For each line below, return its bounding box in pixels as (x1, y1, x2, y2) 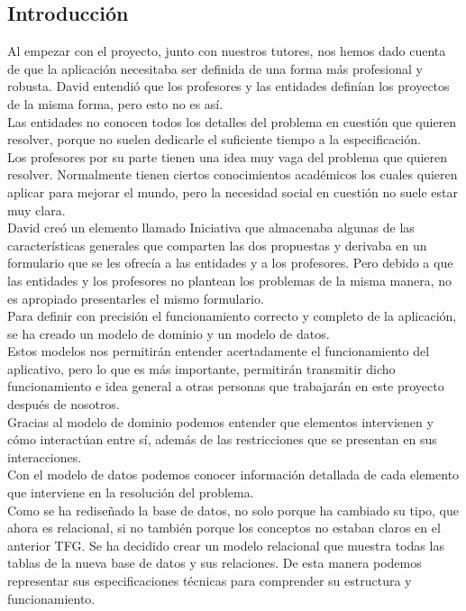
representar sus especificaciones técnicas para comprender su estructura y (7, 571, 412, 590)
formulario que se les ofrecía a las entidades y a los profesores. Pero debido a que (7, 253, 453, 272)
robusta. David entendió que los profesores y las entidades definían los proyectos (7, 77, 450, 96)
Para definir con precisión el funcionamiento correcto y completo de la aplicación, (7, 306, 457, 325)
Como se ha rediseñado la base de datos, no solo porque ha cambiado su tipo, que (7, 500, 460, 519)
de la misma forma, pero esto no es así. (7, 94, 224, 113)
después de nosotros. (7, 395, 120, 414)
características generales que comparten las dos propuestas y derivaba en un (7, 235, 427, 254)
